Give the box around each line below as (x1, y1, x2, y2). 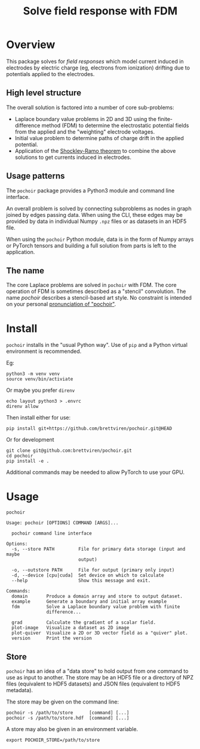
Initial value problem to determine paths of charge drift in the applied (14, 134, 184, 141)
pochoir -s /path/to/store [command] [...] (6, 710, 130, 716)
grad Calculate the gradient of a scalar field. (11, 620, 156, 626)
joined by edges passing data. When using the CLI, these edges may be (6, 211, 183, 218)
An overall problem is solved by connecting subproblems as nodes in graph (6, 205, 192, 212)
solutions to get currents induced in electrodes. (14, 153, 131, 161)
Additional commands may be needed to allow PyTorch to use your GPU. (6, 469, 185, 476)
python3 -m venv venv (6, 371, 60, 377)
